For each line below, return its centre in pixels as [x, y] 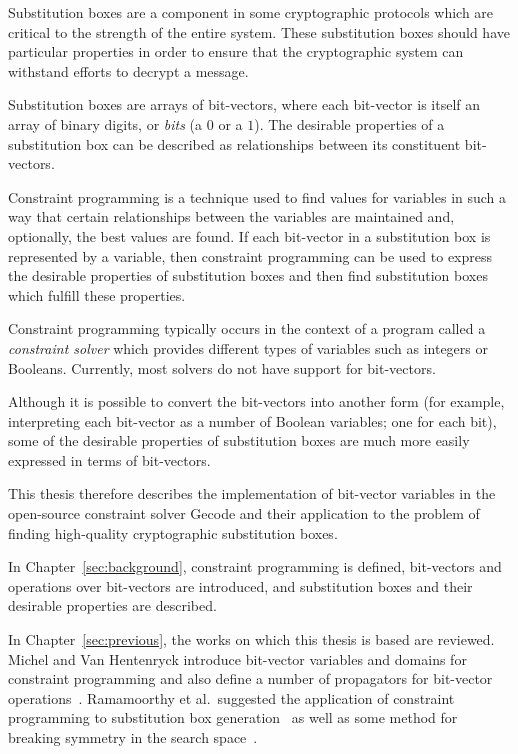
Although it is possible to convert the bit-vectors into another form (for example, [256, 401]
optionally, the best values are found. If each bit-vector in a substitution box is [249, 235]
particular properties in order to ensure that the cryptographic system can [236, 51]
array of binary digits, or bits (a [105, 123]
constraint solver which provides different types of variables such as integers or [248, 347]
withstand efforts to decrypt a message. [128, 70]
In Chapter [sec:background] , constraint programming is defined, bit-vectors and [255, 566]
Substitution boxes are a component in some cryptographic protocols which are [251, 12]
